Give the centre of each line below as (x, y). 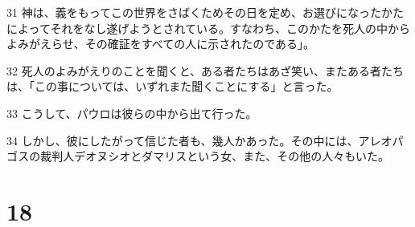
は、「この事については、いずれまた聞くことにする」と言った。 (173, 86)
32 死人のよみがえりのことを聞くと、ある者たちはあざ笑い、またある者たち (205, 70)
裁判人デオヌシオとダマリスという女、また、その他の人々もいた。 (215, 156)
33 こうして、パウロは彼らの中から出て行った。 (132, 113)
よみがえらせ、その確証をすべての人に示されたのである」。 (161, 44)
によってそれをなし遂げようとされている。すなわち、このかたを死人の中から (209, 28)
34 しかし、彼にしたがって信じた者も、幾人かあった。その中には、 (183, 140)
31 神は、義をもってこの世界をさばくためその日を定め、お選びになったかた (205, 12)
